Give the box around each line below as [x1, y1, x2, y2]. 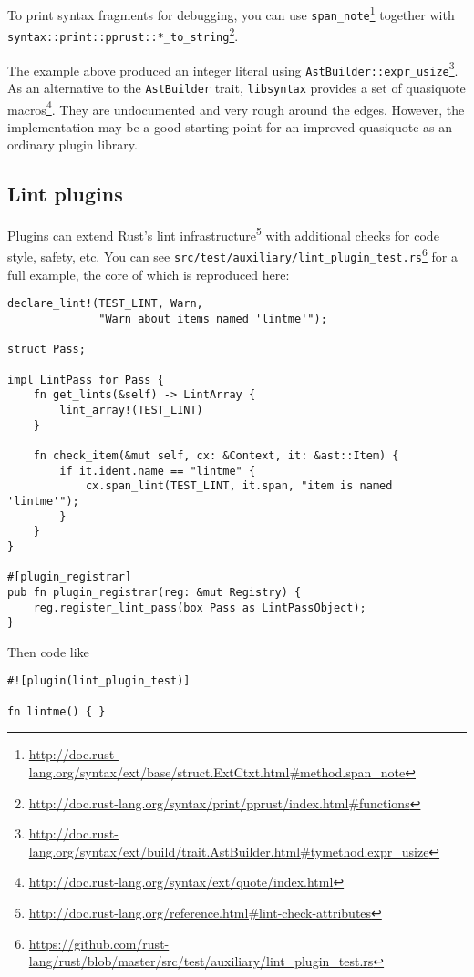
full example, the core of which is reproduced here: [7, 264, 290, 283]
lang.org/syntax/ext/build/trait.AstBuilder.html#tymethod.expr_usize [28, 841, 429, 860]
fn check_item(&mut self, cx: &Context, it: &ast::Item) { [33, 448, 399, 462]
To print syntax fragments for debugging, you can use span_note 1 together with [7, 3, 455, 24]
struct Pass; [7, 343, 86, 356]
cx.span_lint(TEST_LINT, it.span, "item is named [85, 479, 393, 493]
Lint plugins [7, 180, 123, 208]
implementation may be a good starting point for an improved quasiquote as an [7, 117, 453, 136]
